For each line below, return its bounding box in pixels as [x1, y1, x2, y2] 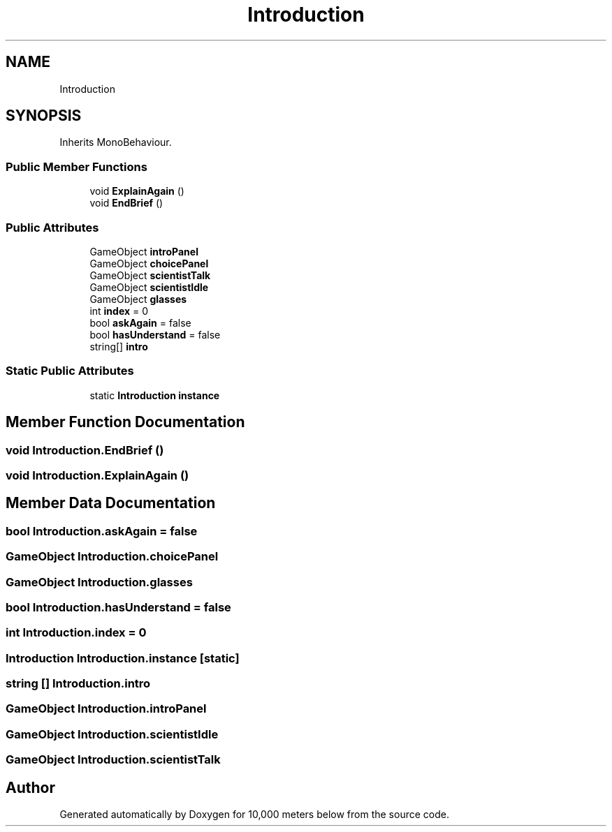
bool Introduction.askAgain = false [6, 523, 198, 538]
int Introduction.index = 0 [6, 625, 147, 640]
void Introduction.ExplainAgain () [6, 468, 189, 482]
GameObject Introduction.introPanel [6, 701, 207, 716]
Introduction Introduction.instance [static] [6, 651, 240, 665]
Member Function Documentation [6, 413, 245, 431]
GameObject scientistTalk [89, 269, 211, 281]
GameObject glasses [89, 292, 187, 305]
